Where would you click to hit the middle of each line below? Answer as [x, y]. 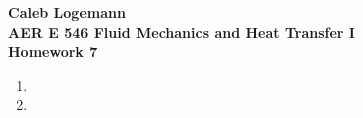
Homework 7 [53, 51]
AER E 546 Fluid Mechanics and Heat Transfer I [181, 31]
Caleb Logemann [67, 12]
